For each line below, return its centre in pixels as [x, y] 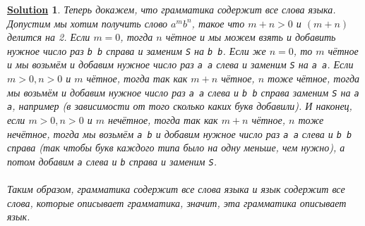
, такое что [218, 23]
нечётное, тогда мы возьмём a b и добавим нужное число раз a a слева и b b [180, 133]
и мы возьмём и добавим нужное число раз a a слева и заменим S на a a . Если [180, 64]
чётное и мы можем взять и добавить [251, 37]
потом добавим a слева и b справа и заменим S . [112, 161]
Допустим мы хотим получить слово [88, 23]
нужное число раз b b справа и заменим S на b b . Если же [137, 50]
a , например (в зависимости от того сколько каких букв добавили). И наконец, [180, 106]
